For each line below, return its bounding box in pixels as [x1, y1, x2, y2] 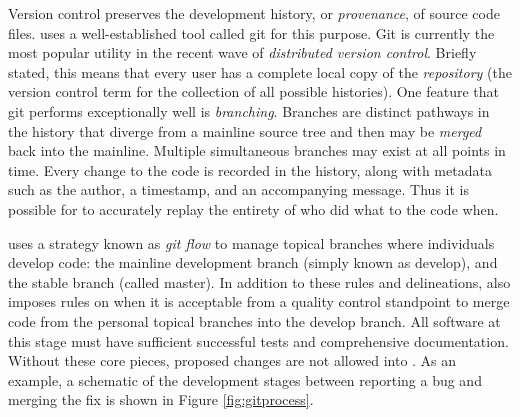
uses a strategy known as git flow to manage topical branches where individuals [8, 232, 495, 253]
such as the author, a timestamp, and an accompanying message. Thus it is [8, 179, 469, 200]
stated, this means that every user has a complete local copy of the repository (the [8, 61, 512, 82]
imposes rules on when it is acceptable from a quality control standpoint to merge [8, 291, 510, 312]
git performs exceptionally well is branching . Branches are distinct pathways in [8, 100, 490, 121]
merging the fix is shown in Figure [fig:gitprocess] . [8, 389, 314, 410]
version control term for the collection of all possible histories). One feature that [8, 81, 500, 102]
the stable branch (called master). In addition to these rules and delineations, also [8, 271, 511, 292]
